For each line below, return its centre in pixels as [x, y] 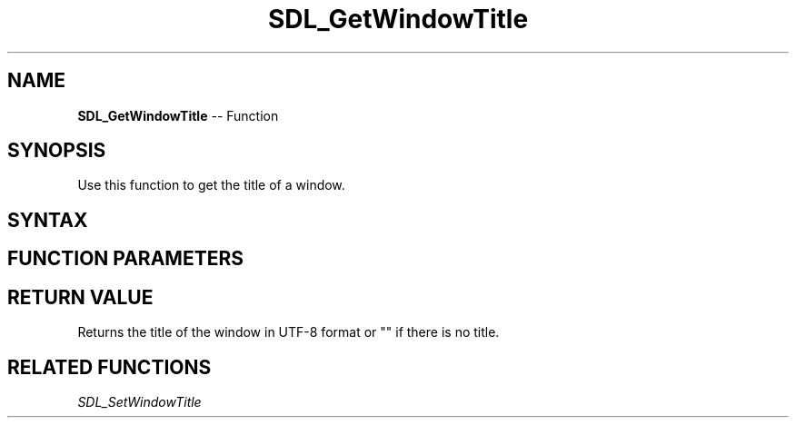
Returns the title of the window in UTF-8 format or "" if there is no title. [289, 332]
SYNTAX [48, 220]
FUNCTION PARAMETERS [125, 259]
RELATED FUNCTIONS [109, 367]
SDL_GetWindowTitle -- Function [178, 115]
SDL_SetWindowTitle [139, 401]
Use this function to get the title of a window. [211, 185]
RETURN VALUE [80, 297]
